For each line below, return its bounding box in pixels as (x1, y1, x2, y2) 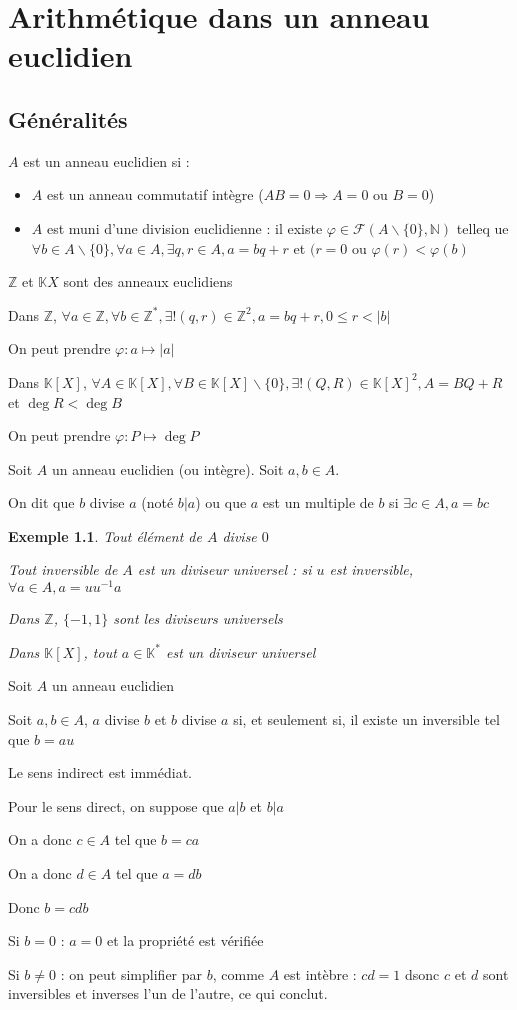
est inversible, (329, 559, 414, 580)
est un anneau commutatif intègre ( (46, 184, 264, 205)
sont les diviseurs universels (113, 608, 283, 629)
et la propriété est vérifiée (106, 930, 264, 951)
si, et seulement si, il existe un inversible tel (233, 708, 500, 729)
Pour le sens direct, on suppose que (8, 795, 224, 816)
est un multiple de (262, 492, 374, 513)
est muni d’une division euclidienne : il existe (46, 217, 323, 238)
